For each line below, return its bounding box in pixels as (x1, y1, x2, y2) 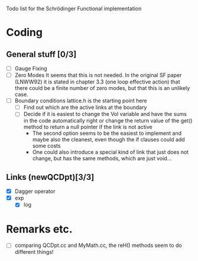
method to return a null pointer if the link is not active (23, 124, 152, 131)
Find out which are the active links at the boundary (23, 104, 147, 111)
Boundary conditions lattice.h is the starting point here (14, 97, 148, 104)
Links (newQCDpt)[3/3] (6, 172, 95, 182)
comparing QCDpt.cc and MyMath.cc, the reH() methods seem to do (14, 242, 182, 249)
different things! (14, 249, 54, 256)
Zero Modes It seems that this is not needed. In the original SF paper (14, 72, 182, 79)
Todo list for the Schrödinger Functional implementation (6, 5, 142, 12)
